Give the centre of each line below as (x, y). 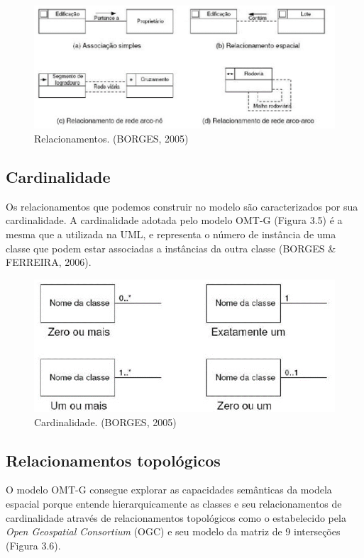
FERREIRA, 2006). (49, 262)
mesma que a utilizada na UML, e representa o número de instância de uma (171, 234)
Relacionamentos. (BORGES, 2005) (111, 138)
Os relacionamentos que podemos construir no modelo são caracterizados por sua (182, 206)
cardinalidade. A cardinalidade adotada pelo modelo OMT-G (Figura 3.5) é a (174, 220)
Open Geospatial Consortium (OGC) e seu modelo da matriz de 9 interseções (173, 531)
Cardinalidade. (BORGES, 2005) (105, 422)
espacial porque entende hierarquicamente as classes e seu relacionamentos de (174, 504)
